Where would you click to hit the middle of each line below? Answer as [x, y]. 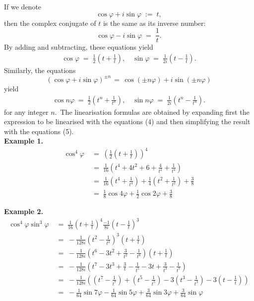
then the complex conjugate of [50, 23]
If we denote [23, 6]
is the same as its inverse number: [154, 23]
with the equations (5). [39, 131]
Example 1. [24, 141]
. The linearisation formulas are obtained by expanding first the [152, 112]
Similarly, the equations [40, 70]
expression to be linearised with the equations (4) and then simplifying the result [127, 121]
